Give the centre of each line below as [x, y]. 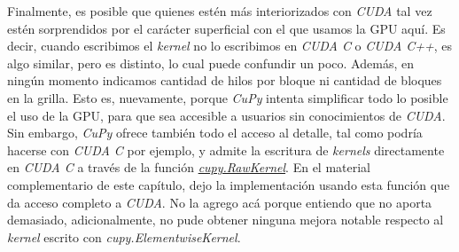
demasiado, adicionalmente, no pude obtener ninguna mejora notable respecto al [226, 220]
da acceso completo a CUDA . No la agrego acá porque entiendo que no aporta [220, 202]
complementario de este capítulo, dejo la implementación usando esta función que [229, 184]
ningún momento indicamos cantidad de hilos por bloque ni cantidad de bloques [225, 80]
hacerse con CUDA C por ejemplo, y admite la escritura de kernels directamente [226, 150]
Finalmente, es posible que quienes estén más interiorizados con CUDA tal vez [220, 11]
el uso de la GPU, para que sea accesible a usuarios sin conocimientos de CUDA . [226, 115]
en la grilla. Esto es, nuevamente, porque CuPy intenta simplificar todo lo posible [228, 97]
